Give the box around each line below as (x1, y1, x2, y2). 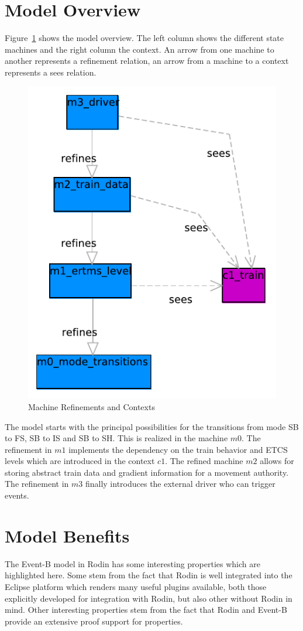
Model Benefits (5, 523, 130, 547)
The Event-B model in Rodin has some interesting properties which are (5, 557, 260, 569)
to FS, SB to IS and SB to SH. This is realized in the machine (5, 432, 228, 444)
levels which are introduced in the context (5, 455, 155, 467)
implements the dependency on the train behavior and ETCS (68, 443, 288, 455)
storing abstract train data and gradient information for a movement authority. (5, 466, 289, 478)
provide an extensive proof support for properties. (5, 615, 183, 627)
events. (5, 489, 29, 502)
